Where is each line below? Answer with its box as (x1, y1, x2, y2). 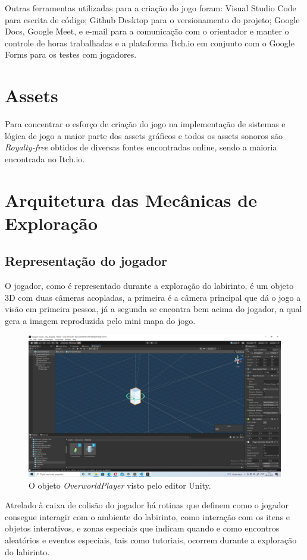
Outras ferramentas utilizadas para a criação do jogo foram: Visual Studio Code (5, 2, 296, 14)
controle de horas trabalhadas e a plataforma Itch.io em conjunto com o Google (5, 36, 295, 49)
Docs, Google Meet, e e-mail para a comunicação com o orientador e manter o (5, 25, 289, 37)
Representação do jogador (5, 251, 167, 270)
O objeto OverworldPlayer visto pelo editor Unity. (29, 479, 211, 491)
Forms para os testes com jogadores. (5, 48, 137, 61)
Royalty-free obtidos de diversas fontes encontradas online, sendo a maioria (5, 141, 277, 153)
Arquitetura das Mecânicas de (5, 187, 257, 212)
